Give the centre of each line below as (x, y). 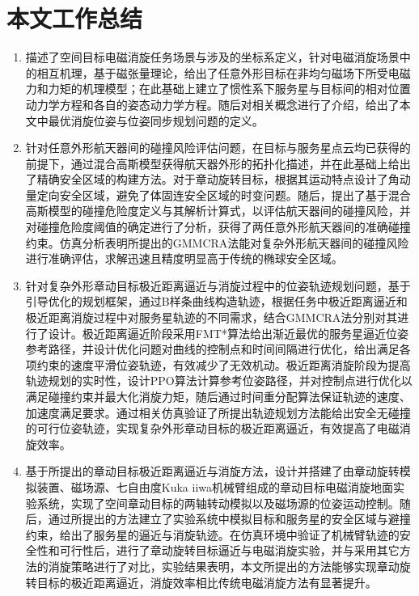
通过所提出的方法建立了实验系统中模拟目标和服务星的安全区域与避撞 (229, 519)
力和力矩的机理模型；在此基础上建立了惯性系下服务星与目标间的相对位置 (218, 89)
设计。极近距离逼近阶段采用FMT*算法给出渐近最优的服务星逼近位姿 (228, 333)
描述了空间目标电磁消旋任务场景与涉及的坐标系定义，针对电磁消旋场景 (212, 57)
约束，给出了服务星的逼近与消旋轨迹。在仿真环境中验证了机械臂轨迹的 (212, 534)
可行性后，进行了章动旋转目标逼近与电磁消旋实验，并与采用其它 (229, 550)
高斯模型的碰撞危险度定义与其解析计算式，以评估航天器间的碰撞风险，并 (218, 211)
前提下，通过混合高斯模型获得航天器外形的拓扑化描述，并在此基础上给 (212, 163)
